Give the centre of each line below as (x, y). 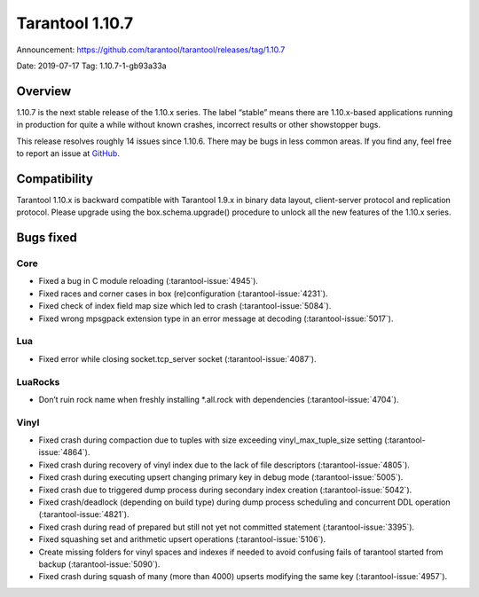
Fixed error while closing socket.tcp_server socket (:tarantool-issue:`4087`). (177, 358)
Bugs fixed (47, 238)
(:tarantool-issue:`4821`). (84, 515)
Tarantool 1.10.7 (75, 23)
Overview (44, 91)
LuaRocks (38, 381)
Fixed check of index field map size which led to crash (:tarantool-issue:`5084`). (185, 306)
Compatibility (55, 179)
